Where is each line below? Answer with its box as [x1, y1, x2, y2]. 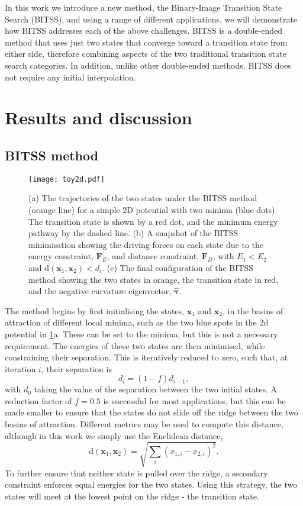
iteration [5, 362, 36, 375]
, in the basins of [222, 304, 283, 317]
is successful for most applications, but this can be [103, 394, 286, 407]
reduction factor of [5, 394, 72, 407]
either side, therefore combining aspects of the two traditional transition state [5, 47, 286, 60]
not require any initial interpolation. [5, 70, 136, 83]
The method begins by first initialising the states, [5, 304, 184, 317]
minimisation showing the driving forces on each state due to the [28, 238, 264, 250]
